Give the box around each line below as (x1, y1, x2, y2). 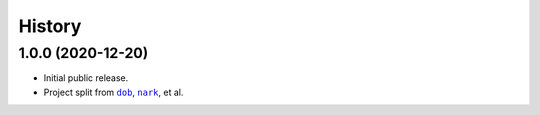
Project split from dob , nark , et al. (43, 86, 184, 98)
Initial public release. (43, 72, 129, 84)
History (18, 15, 82, 37)
